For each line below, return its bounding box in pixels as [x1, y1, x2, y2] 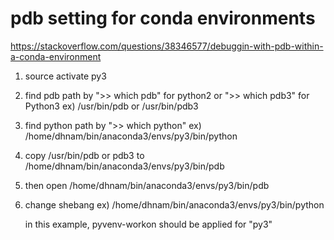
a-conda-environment [10, 50, 102, 62]
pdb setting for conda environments [10, 7, 316, 30]
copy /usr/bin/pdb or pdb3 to [24, 149, 145, 161]
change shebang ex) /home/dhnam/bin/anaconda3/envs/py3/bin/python [24, 198, 325, 211]
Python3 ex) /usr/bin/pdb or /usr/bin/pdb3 [24, 100, 199, 112]
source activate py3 [24, 70, 107, 82]
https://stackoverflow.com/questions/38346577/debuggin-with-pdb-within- [10, 40, 324, 52]
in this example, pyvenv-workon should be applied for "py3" [24, 218, 273, 230]
